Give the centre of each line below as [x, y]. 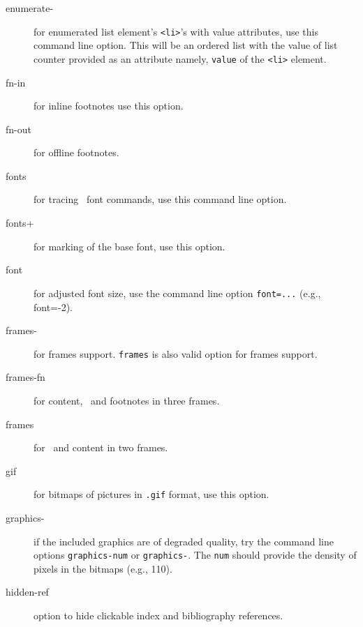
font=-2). [53, 307]
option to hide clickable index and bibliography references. [158, 615]
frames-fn [25, 377]
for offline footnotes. [76, 152]
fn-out [18, 129]
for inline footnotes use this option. [109, 106]
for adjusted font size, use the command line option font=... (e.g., [177, 293]
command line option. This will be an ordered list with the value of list [186, 45]
